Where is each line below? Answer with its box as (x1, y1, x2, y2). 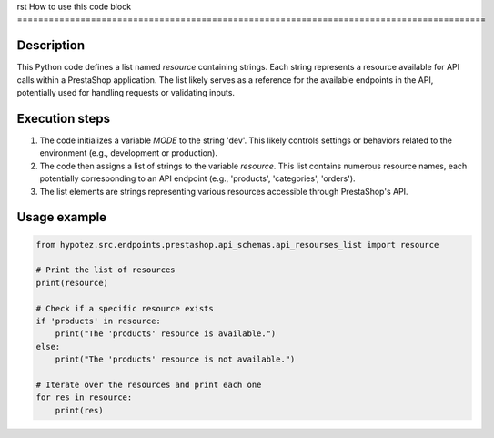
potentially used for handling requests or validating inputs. (16, 87, 236, 98)
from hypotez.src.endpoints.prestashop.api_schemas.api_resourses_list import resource (35, 239, 439, 250)
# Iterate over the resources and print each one (35, 379, 262, 390)
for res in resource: (35, 392, 133, 402)
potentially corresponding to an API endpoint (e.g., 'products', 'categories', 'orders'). (39, 173, 356, 184)
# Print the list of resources (35, 265, 176, 275)
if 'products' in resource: (35, 315, 161, 326)
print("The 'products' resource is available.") (55, 329, 277, 339)
